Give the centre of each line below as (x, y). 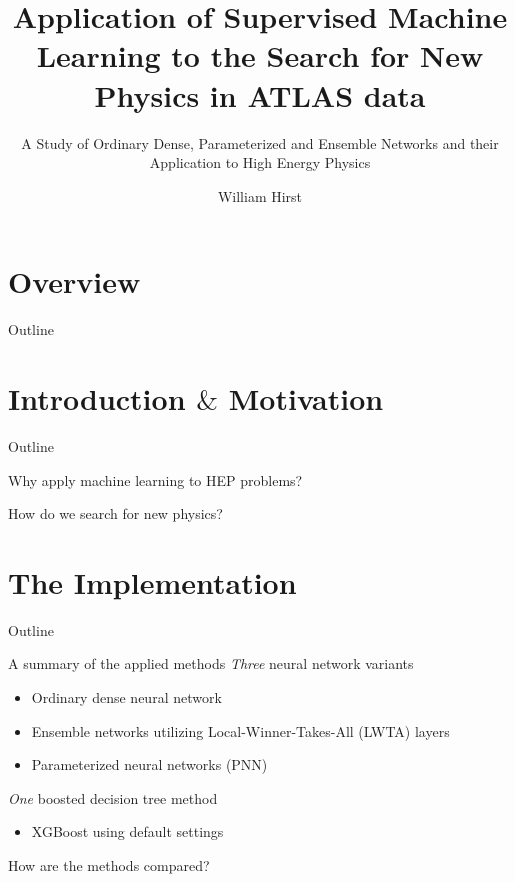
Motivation (306, 398)
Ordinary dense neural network (126, 697)
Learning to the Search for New (260, 55)
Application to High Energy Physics (260, 162)
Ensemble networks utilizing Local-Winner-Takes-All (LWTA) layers (240, 730)
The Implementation (152, 581)
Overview (74, 281)
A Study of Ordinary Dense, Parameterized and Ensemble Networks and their (260, 142)
